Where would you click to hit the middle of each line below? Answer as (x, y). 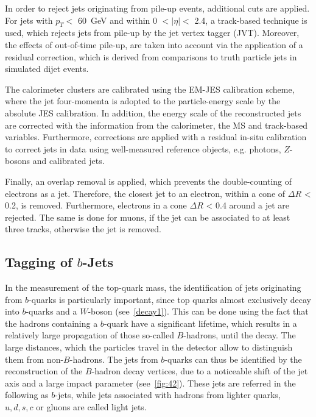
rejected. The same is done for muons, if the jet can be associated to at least (148, 217)
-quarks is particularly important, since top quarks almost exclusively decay (170, 299)
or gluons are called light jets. (91, 407)
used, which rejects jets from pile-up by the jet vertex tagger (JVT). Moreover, (152, 33)
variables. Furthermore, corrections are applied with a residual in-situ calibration (156, 137)
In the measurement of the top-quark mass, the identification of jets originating (153, 287)
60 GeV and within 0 (118, 20)
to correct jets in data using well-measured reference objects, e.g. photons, (143, 148)
